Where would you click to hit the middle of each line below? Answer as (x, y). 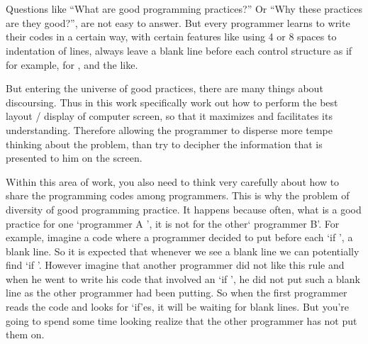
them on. (25, 334)
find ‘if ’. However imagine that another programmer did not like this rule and (175, 265)
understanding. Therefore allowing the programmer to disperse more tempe (169, 129)
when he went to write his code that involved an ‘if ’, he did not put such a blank (183, 278)
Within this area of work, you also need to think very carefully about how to (173, 181)
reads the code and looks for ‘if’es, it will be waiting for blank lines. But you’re (178, 307)
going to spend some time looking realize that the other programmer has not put (182, 320)
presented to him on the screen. (74, 158)
